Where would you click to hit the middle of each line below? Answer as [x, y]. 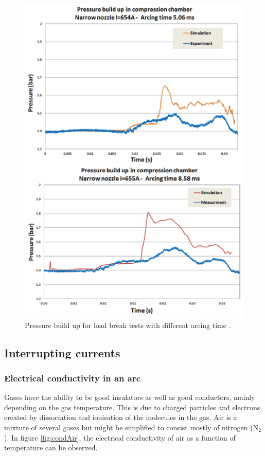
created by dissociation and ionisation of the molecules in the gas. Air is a [121, 417]
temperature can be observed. [51, 448]
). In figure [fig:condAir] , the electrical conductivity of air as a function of [120, 437]
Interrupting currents [62, 352]
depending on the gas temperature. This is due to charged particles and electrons [132, 407]
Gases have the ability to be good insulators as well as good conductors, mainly [130, 397]
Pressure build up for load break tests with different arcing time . [128, 325]
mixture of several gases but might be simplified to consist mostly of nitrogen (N [131, 427]
